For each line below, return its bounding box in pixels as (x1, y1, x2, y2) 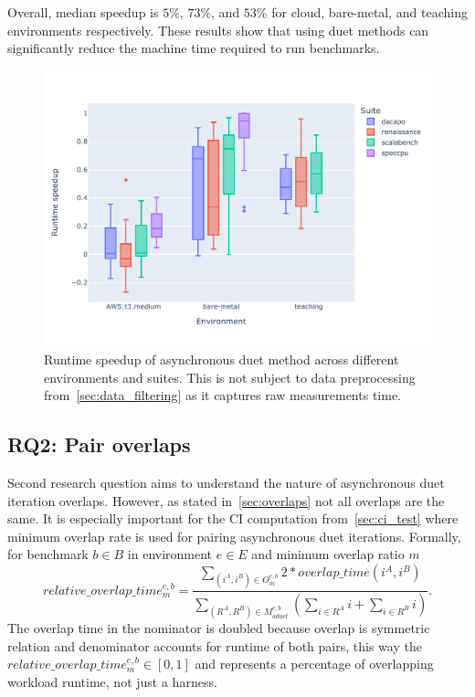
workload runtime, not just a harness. (7, 671, 217, 691)
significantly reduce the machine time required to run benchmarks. (7, 38, 380, 58)
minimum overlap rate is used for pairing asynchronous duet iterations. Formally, (7, 526, 461, 545)
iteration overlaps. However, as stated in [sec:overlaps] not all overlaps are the (7, 491, 445, 510)
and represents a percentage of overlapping (195, 654, 434, 673)
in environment (127, 544, 213, 564)
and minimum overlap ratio (251, 544, 405, 564)
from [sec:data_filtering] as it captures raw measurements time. (44, 385, 401, 405)
